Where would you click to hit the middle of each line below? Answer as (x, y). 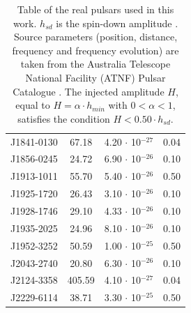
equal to (33, 105)
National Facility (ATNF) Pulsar (95, 77)
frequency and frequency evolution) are (95, 50)
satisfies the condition (64, 118)
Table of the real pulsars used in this (95, 9)
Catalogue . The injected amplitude (89, 91)
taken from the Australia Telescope (95, 64)
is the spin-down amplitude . (117, 23)
